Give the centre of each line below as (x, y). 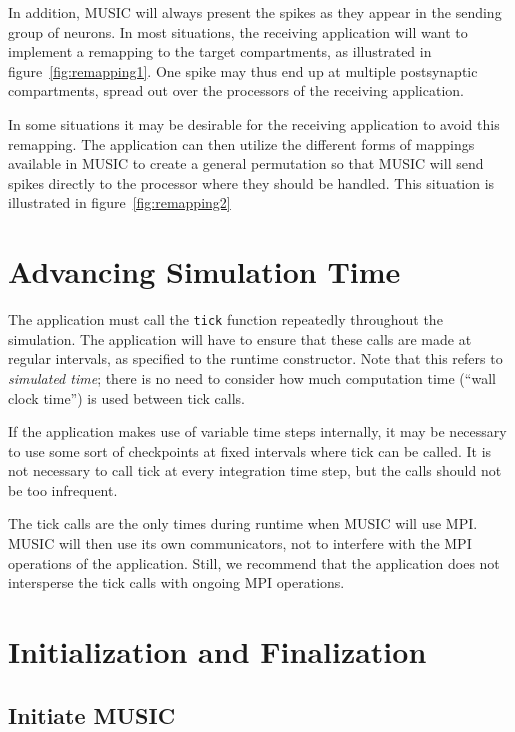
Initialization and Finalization (217, 651)
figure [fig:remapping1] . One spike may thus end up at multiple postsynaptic (243, 70)
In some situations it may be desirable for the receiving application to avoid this (254, 123)
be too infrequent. (63, 489)
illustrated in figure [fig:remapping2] (119, 202)
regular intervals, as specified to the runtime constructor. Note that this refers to (255, 358)
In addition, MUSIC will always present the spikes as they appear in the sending (255, 12)
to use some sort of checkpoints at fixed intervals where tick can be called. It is (250, 450)
